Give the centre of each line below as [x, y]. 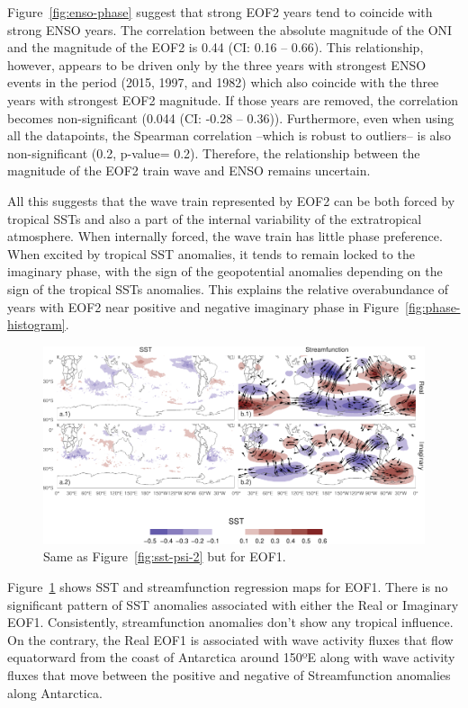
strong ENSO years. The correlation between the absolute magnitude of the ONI [230, 29]
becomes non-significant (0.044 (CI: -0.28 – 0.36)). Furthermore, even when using [231, 117]
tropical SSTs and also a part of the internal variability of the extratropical [215, 218]
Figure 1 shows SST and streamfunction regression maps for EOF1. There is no [228, 586]
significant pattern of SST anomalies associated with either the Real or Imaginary [233, 604]
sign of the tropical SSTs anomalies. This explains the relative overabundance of [228, 288]
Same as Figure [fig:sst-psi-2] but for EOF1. [165, 556]
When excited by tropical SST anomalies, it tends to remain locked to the [211, 253]
